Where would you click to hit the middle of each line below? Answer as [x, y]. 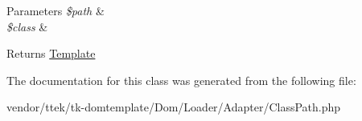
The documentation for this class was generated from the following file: [181, 80]
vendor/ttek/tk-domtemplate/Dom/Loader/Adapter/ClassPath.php [174, 107]
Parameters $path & [56, 10]
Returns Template [51, 53]
